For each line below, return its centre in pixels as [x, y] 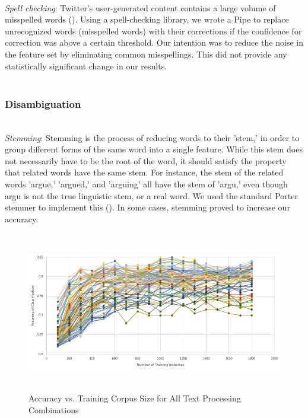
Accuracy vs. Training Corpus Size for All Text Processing [135, 398]
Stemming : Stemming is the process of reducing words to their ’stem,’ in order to [152, 137]
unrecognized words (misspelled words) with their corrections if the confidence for [153, 31]
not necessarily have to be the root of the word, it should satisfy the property [146, 160]
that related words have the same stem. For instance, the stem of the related [144, 172]
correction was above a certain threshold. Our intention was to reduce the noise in [154, 42]
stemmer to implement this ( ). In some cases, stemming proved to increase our [147, 207]
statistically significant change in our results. [86, 66]
